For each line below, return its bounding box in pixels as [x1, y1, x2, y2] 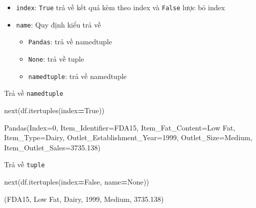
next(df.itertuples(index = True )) [4, 105, 105, 115]
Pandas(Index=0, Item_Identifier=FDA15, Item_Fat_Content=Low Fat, [4, 122, 236, 133]
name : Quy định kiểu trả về [16, 19, 101, 30]
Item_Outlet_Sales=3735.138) [4, 142, 101, 152]
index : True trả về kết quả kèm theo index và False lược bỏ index [16, 2, 225, 12]
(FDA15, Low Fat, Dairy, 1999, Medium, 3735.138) [4, 193, 164, 204]
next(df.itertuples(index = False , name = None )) [4, 176, 149, 187]
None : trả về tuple [28, 53, 84, 64]
